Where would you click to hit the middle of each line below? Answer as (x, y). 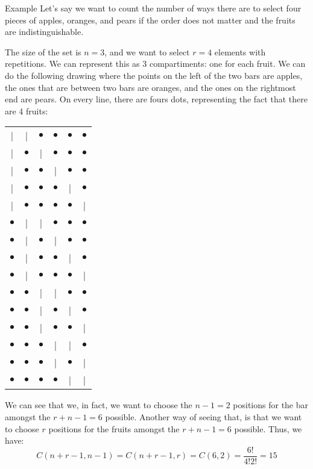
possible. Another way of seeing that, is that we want (204, 416)
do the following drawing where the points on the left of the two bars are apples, (154, 75)
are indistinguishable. (44, 32)
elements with (240, 51)
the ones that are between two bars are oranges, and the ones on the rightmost (150, 87)
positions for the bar (271, 405)
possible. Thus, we (268, 428)
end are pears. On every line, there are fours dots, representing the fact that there (156, 99)
